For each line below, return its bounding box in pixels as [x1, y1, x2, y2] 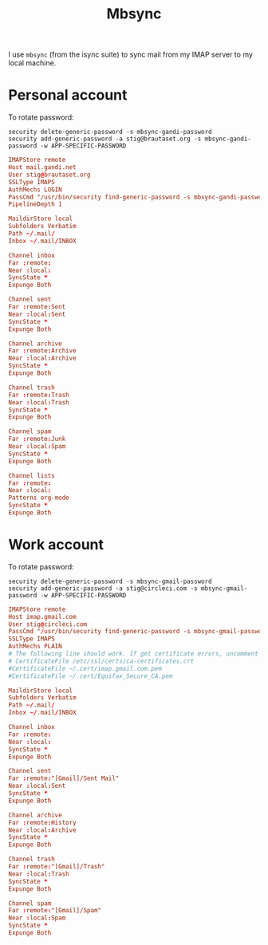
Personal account [8, 86, 128, 104]
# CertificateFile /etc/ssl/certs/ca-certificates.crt [8, 657, 195, 665]
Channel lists [8, 471, 56, 479]
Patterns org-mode [8, 494, 69, 502]
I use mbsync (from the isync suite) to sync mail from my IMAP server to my [8, 49, 254, 60]
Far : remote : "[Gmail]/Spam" [8, 907, 102, 915]
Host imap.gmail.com [8, 612, 77, 620]
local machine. [8, 58, 57, 68]
